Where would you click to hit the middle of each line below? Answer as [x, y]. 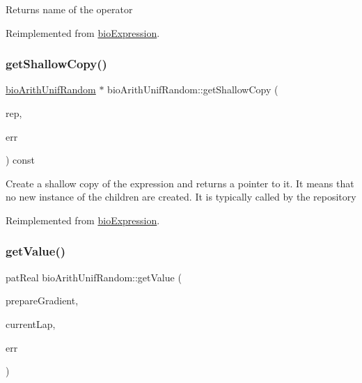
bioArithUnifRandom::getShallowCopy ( [193, 89]
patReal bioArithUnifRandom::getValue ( [94, 277]
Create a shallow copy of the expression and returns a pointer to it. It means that [180, 183]
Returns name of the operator [69, 9]
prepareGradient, [42, 300]
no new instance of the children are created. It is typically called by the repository [181, 197]
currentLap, [31, 323]
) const [21, 160]
